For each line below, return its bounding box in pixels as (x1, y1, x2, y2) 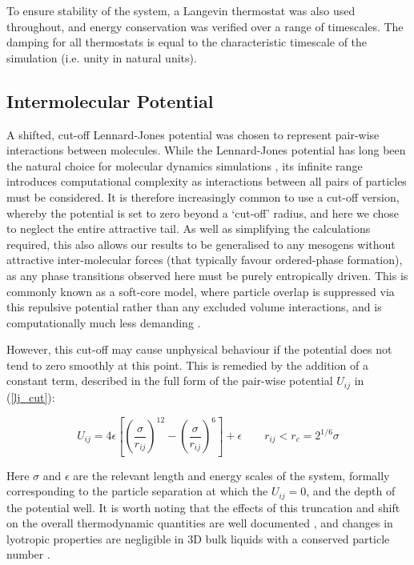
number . (6, 546, 50, 563)
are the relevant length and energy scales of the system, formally (73, 467, 390, 483)
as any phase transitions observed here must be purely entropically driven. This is (6, 266, 408, 283)
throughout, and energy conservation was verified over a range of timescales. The (6, 18, 404, 34)
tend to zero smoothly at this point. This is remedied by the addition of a (6, 356, 368, 373)
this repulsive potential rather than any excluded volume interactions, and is (6, 299, 382, 315)
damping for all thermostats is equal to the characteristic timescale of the (6, 34, 368, 50)
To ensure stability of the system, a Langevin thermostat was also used (6, 2, 356, 18)
